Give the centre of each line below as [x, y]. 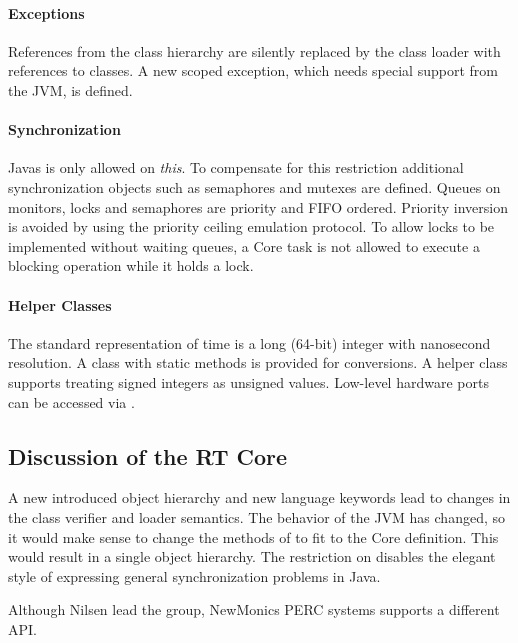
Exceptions [46, 12]
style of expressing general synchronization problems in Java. [194, 575]
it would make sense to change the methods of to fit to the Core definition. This [253, 536]
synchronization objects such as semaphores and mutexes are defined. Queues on [254, 186]
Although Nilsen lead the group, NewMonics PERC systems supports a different [254, 609]
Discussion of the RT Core [148, 455]
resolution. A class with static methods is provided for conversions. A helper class [258, 362]
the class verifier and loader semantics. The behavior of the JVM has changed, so [256, 516]
